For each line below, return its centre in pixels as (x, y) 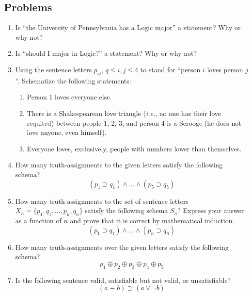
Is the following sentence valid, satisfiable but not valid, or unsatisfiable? (123, 280)
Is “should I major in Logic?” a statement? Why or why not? (106, 53)
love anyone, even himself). (67, 132)
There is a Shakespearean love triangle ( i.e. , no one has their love (124, 113)
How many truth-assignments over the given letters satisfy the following (122, 247)
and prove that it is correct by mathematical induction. (152, 220)
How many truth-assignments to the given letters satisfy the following (119, 165)
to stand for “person (170, 69)
